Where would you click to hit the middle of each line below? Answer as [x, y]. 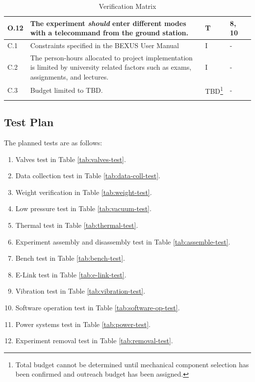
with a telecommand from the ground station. [109, 33]
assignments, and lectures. [69, 77]
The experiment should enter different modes [108, 23]
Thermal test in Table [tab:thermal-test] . [77, 225]
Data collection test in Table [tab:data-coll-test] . [88, 176]
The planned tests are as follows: [53, 143]
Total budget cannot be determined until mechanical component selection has [132, 364]
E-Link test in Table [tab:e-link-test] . [71, 274]
